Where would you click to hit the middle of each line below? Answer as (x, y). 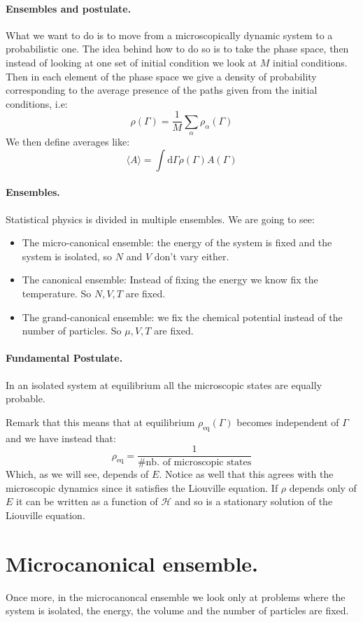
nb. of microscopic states (199, 463)
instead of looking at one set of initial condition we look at (131, 62)
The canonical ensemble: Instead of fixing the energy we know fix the (170, 280)
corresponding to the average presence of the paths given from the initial (162, 90)
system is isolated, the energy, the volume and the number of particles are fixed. (177, 610)
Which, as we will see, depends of (77, 474)
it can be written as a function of (87, 501)
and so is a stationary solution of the (254, 501)
